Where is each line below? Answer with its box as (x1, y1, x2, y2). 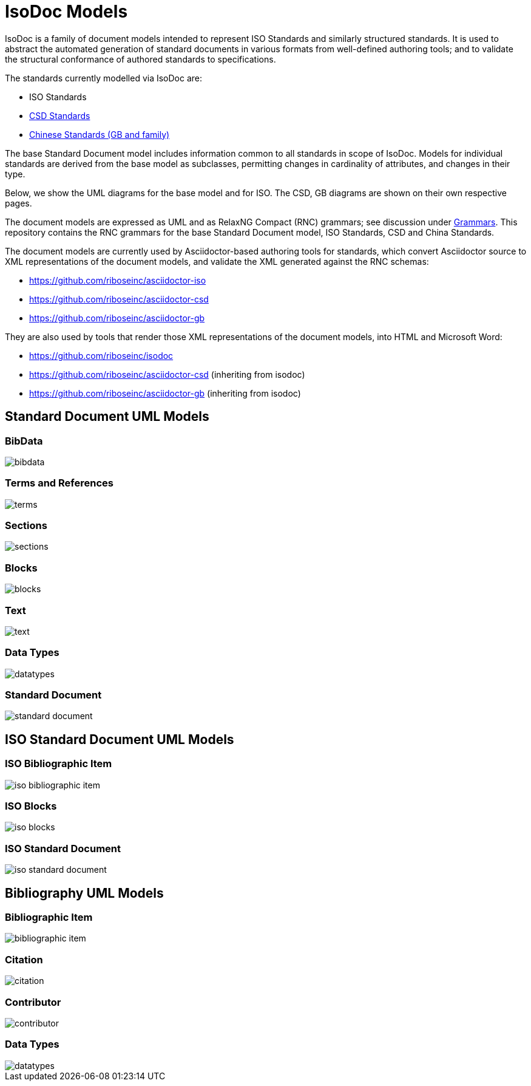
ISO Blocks (5, 800, 57, 813)
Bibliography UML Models (5, 885, 164, 901)
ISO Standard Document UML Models (5, 731, 234, 747)
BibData (5, 434, 43, 447)
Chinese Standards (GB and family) (29, 129, 170, 140)
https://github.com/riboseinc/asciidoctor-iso (29, 275, 206, 285)
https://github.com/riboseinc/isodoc (29, 350, 174, 361)
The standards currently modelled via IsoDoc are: (5, 72, 203, 83)
